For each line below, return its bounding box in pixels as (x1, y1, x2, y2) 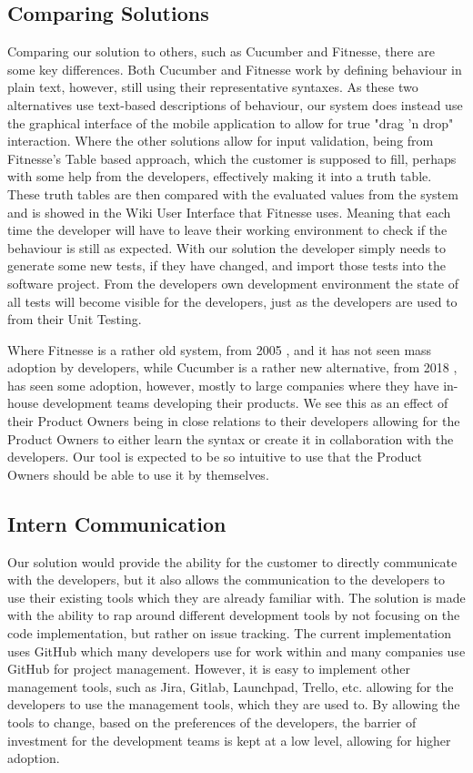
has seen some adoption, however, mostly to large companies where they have (7, 375, 439, 394)
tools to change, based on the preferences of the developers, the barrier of (7, 713, 417, 731)
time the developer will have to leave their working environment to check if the (7, 220, 448, 239)
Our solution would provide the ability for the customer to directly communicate (7, 552, 458, 571)
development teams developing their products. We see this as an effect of (42, 393, 448, 412)
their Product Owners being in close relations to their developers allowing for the (7, 412, 460, 431)
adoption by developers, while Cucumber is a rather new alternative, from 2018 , (7, 358, 458, 377)
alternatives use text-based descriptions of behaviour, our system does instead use (7, 95, 463, 114)
